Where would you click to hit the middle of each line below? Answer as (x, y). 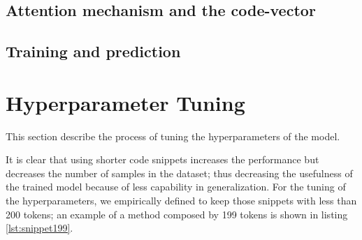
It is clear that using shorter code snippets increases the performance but (162, 159)
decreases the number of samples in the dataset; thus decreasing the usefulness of (179, 173)
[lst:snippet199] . (39, 228)
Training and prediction (93, 51)
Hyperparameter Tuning (125, 102)
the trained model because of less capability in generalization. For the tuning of (176, 187)
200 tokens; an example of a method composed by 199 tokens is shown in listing (177, 214)
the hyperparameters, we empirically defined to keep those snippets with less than (181, 201)
